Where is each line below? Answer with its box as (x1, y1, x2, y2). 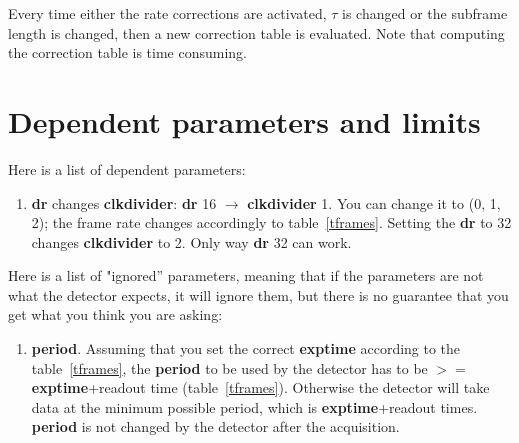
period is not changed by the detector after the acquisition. (31, 416, 400, 437)
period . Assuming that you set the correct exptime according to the (31, 338, 461, 359)
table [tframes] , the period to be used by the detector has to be (31, 357, 428, 378)
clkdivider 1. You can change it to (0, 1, (247, 192, 501, 213)
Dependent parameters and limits (8, 100, 481, 141)
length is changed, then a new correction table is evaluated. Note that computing (8, 22, 505, 43)
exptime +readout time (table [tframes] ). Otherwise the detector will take (31, 377, 490, 398)
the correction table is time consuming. (8, 42, 247, 63)
